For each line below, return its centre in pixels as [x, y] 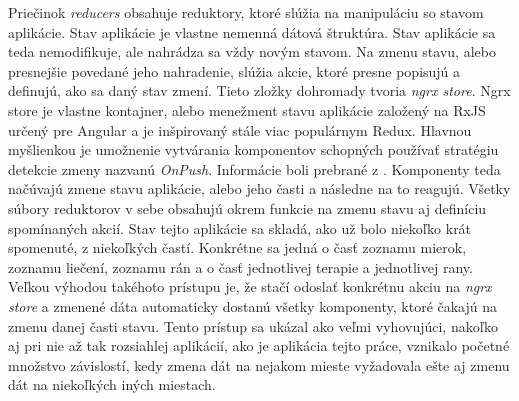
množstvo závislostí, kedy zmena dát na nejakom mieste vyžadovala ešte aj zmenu [259, 364]
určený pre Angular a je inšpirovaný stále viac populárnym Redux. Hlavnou [240, 129]
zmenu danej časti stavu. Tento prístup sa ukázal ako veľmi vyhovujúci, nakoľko [253, 325]
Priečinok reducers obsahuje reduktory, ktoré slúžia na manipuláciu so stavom [246, 12]
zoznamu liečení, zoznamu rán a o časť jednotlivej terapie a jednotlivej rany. [240, 266]
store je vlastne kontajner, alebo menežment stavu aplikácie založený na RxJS [247, 109]
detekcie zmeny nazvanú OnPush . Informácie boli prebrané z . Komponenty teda [254, 168]
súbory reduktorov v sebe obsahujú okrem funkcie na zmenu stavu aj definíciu [247, 207]
